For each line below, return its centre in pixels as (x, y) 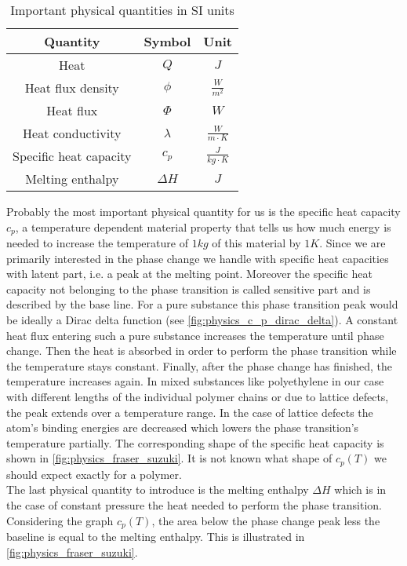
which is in (360, 489)
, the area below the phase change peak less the (266, 520)
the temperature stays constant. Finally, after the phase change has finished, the (199, 365)
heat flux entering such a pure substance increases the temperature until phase (195, 335)
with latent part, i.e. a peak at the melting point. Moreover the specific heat (189, 274)
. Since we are (352, 243)
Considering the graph (60, 520)
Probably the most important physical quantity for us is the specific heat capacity (203, 211)
